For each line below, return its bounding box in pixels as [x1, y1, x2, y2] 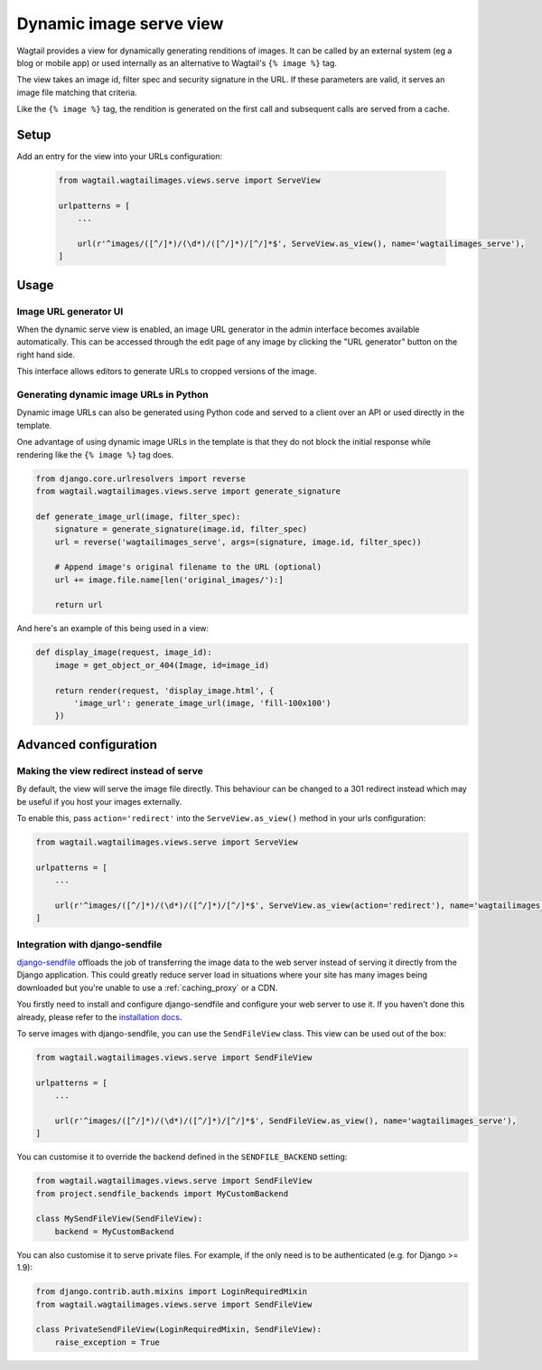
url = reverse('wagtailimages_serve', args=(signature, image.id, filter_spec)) [54, 536, 422, 547]
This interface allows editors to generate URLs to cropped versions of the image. [16, 366, 317, 377]
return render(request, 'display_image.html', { [54, 685, 275, 695]
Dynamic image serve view [16, 14, 224, 33]
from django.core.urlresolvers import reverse [35, 473, 246, 484]
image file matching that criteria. [16, 87, 137, 98]
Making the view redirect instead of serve [16, 764, 203, 777]
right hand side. [16, 349, 76, 360]
